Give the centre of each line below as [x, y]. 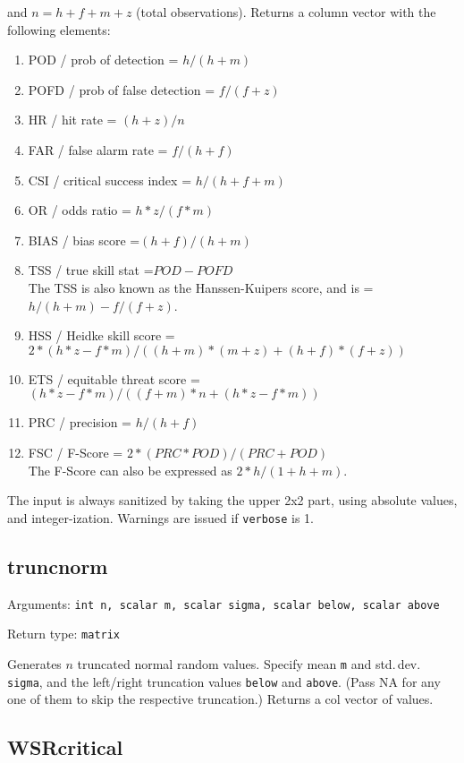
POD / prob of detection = [103, 60]
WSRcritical [65, 747]
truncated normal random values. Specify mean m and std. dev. [249, 663]
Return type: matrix [64, 634]
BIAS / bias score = [84, 240]
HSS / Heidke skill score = [101, 335]
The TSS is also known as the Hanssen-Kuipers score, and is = [201, 287]
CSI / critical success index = [110, 180]
